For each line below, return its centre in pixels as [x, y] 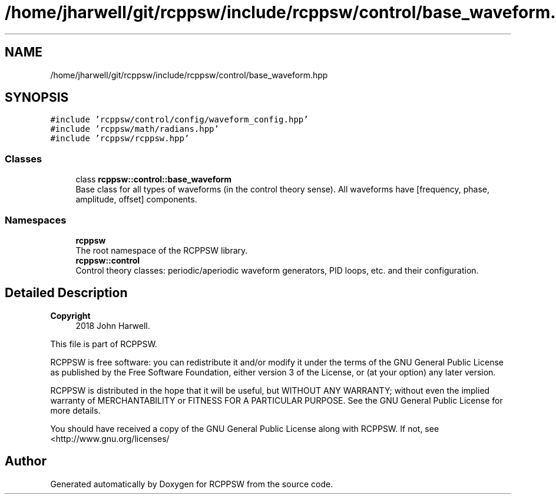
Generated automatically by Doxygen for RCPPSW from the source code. [192, 484]
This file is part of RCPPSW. [104, 344]
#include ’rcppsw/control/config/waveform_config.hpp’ [179, 120]
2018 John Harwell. [113, 325]
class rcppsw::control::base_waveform [154, 179]
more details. [75, 410]
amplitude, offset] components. [136, 199]
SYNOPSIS [37, 98]
